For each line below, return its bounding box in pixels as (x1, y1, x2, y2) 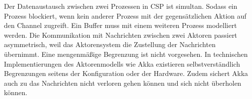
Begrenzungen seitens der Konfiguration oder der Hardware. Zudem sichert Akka (4, 68, 248, 78)
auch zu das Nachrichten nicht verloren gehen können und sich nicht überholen (4, 77, 242, 88)
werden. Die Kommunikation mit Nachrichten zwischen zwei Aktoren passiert (4, 29, 237, 40)
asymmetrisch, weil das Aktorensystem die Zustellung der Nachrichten (4, 39, 216, 49)
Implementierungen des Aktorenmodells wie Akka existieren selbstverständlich (4, 58, 240, 69)
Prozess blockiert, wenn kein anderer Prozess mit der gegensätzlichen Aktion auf (4, 10, 247, 21)
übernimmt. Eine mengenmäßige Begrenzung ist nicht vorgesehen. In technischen (4, 49, 248, 59)
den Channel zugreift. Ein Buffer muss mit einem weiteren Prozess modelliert (4, 20, 237, 30)
